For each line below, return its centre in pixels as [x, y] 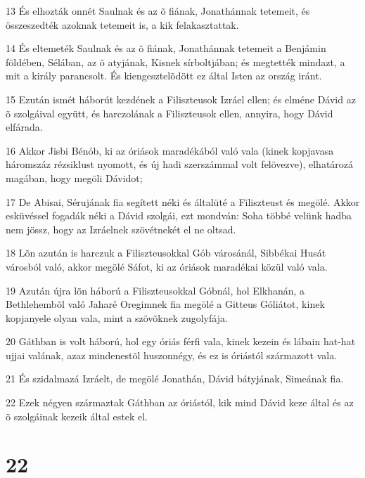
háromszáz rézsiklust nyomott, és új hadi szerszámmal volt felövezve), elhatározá [180, 164]
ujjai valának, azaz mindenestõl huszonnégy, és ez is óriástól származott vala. [172, 355]
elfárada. [24, 127]
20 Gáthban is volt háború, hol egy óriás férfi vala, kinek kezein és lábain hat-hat [181, 341]
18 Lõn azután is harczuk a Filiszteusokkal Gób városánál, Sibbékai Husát [166, 253]
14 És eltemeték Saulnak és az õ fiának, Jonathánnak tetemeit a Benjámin [166, 48]
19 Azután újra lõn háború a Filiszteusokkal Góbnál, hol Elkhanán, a [155, 290]
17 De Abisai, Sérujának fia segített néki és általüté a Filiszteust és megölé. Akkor [183, 201]
